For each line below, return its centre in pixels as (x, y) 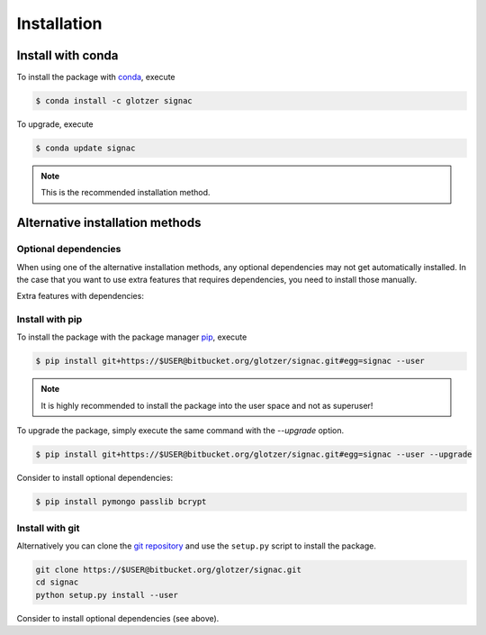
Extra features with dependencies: (80, 296)
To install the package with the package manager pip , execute (132, 337)
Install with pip (49, 320)
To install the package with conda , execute (96, 77)
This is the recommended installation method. (126, 193)
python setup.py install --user (107, 595)
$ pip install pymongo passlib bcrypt (121, 502)
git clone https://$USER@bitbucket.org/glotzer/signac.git (168, 569)
